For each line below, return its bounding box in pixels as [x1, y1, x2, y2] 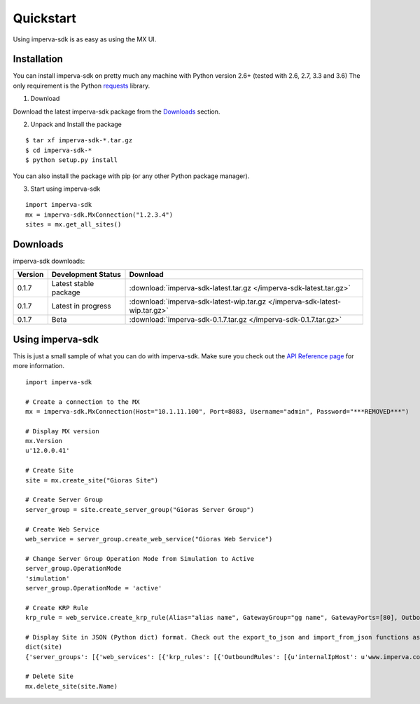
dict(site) [25, 643, 63, 651]
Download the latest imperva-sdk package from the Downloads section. [13, 107, 220, 116]
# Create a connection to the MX [25, 398, 140, 406]
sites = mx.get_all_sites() [25, 221, 122, 229]
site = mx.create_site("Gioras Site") [25, 476, 159, 484]
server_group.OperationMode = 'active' [25, 584, 162, 592]
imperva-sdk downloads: [13, 257, 85, 266]
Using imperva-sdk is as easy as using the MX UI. [13, 35, 157, 43]
